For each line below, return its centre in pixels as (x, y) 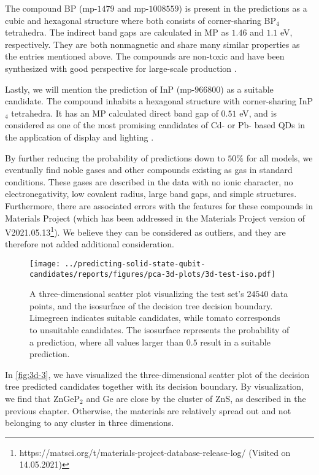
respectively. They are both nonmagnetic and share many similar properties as (152, 44)
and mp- (133, 8)
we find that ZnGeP (43, 398)
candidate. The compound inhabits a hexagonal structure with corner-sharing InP (159, 101)
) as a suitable (247, 89)
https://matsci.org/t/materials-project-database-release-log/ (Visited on (155, 452)
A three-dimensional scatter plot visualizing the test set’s (137, 294)
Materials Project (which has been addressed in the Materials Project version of (155, 218)
